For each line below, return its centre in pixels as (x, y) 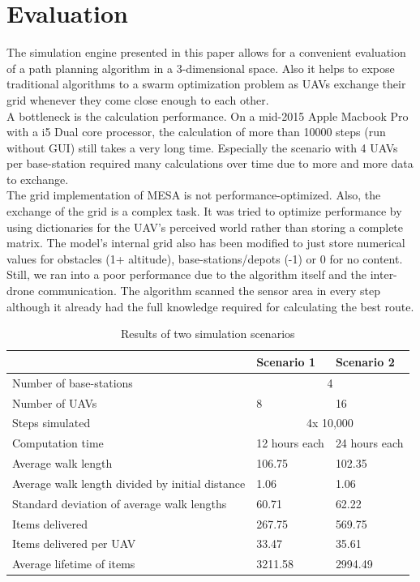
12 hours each (290, 443)
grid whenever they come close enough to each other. (138, 99)
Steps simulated (51, 423)
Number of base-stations (73, 382)
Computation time (58, 443)
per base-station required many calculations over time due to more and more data (210, 163)
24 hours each (369, 443)
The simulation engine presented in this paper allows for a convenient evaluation (206, 52)
